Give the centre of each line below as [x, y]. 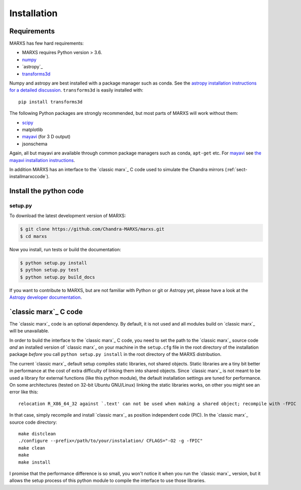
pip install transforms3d [51, 102]
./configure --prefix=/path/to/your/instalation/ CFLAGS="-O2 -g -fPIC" [110, 441]
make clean [32, 448]
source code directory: [33, 422]
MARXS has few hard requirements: [47, 44]
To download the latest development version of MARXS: [68, 216]
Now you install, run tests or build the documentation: [65, 249]
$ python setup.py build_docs [58, 277]
